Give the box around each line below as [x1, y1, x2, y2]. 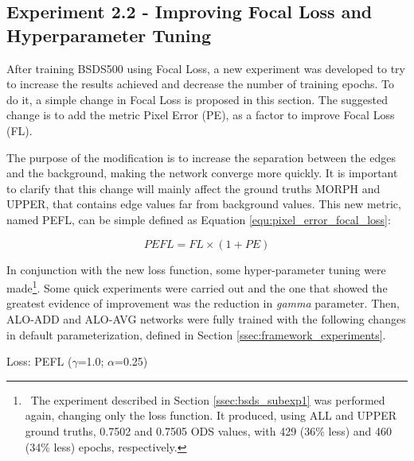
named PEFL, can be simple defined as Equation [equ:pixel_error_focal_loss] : [6, 211, 391, 227]
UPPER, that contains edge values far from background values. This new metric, [6, 196, 401, 212]
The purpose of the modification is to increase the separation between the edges [6, 149, 396, 165]
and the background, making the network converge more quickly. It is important [6, 165, 398, 181]
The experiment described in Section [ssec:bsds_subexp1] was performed [30, 391, 385, 408]
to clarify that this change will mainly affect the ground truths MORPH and [6, 180, 381, 196]
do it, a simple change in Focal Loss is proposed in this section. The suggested [6, 91, 389, 107]
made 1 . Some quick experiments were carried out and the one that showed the [6, 277, 388, 296]
